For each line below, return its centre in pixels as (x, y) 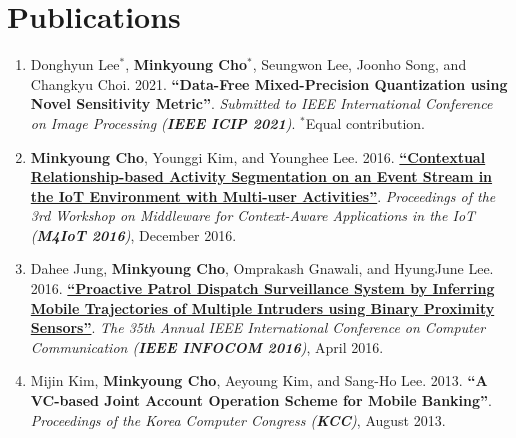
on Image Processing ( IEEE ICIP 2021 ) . (163, 122)
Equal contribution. (365, 122)
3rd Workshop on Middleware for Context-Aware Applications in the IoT (253, 215)
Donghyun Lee (75, 64)
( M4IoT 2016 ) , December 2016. (133, 234)
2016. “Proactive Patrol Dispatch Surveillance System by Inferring (262, 288)
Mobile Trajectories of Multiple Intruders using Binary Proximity (262, 307)
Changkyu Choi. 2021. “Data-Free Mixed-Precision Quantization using (269, 83)
